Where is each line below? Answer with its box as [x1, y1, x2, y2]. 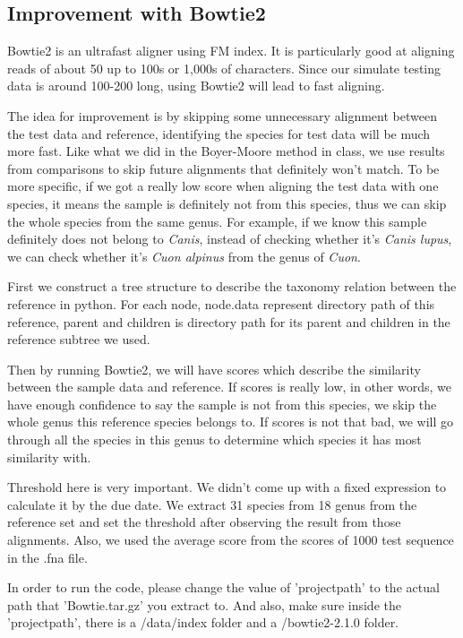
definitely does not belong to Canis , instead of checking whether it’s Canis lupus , [7, 229, 452, 248]
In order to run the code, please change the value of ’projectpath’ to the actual [7, 578, 440, 597]
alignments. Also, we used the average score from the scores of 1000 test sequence [7, 530, 454, 549]
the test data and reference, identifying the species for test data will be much [7, 124, 431, 142]
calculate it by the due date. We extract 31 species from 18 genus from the [7, 495, 417, 513]
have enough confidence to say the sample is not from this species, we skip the [7, 394, 437, 413]
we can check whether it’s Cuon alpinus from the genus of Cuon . [7, 246, 361, 265]
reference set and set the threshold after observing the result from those [7, 513, 401, 531]
